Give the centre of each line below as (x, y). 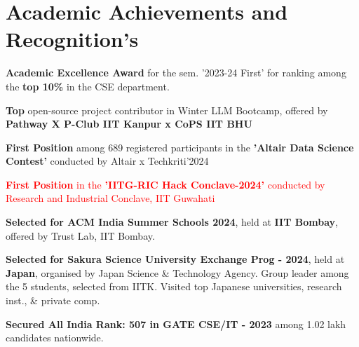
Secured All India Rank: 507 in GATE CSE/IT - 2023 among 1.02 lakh (176, 324)
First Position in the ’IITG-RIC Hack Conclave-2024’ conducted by (165, 184)
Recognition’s (72, 39)
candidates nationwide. (55, 338)
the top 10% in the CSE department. (88, 86)
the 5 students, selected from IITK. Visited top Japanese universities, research (174, 286)
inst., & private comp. (53, 300)
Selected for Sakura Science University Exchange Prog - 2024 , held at (175, 259)
